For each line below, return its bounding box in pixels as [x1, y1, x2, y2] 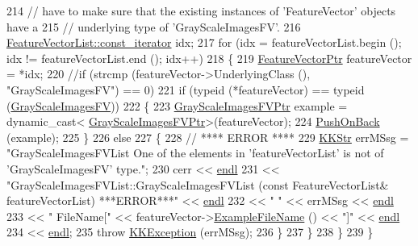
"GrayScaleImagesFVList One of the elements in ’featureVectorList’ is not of [6, 144, 384, 161]
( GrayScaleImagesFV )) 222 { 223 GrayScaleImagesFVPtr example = [6, 97, 348, 114]
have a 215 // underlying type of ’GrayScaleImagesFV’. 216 [6, 18, 301, 35]
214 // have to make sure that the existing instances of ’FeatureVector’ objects [6, 2, 396, 19]
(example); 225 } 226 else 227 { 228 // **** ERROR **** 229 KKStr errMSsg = [6, 128, 409, 145]
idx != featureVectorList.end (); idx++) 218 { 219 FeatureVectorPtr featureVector [6, 49, 412, 66]
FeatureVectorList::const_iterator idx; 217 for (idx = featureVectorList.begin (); [6, 34, 402, 51]
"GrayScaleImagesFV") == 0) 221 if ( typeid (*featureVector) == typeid [6, 81, 365, 98]
